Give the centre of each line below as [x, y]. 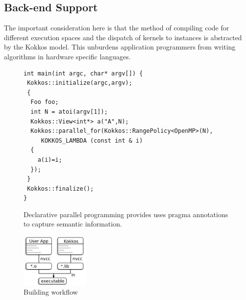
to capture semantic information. [73, 224]
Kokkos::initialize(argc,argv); [80, 83]
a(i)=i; [50, 160]
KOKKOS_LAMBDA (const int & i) [92, 140]
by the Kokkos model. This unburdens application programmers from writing [120, 47]
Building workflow [51, 291]
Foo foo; [45, 102]
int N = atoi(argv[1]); [69, 112]
